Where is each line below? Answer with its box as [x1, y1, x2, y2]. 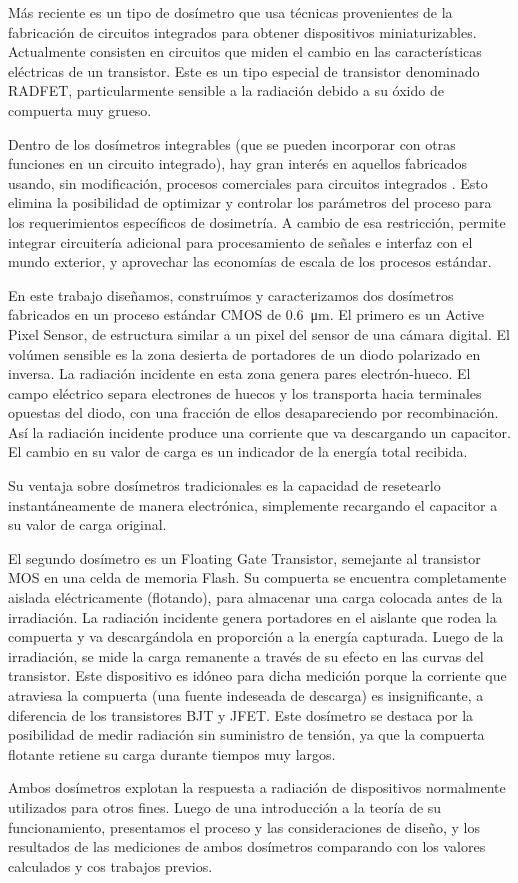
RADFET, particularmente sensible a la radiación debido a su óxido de [8, 80, 444, 101]
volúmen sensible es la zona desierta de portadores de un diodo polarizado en [8, 343, 481, 364]
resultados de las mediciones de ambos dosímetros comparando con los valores [8, 836, 486, 857]
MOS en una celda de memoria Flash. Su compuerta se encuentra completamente [8, 567, 507, 588]
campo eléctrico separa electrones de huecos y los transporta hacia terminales [8, 382, 482, 403]
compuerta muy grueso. [8, 99, 152, 120]
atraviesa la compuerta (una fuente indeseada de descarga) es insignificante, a [8, 685, 484, 705]
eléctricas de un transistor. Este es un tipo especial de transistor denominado [8, 60, 480, 81]
